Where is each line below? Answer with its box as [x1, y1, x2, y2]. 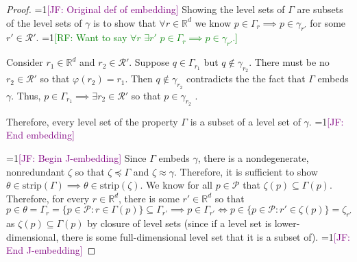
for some [310, 15, 346, 29]
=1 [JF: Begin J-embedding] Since [6, 150, 147, 165]
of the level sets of [6, 15, 82, 29]
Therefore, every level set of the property [6, 114, 178, 128]
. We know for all [140, 178, 212, 192]
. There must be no [249, 55, 330, 69]
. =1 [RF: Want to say [36, 30, 127, 45]
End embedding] [6, 128, 75, 142]
